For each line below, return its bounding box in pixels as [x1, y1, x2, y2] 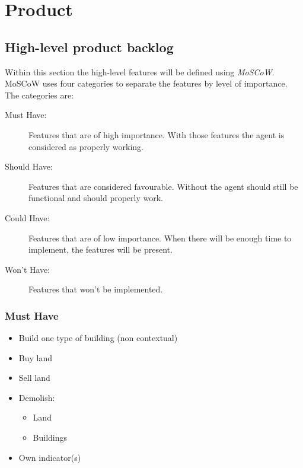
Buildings [33, 431, 68, 444]
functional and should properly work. [28, 192, 163, 204]
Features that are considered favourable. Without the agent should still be [28, 180, 298, 192]
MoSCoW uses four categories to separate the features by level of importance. [5, 77, 288, 90]
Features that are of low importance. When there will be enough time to [28, 231, 292, 244]
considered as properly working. [28, 140, 143, 152]
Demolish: [18, 391, 55, 403]
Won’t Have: [5, 263, 50, 275]
